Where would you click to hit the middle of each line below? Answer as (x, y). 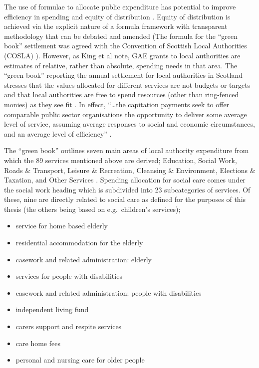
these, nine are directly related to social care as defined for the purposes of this (125, 199)
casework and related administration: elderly (84, 259)
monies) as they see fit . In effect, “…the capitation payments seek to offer (117, 104)
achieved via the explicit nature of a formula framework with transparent (116, 26)
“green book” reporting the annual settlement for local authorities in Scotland (123, 75)
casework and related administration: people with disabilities (109, 292)
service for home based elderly (62, 226)
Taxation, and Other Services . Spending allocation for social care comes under (125, 180)
